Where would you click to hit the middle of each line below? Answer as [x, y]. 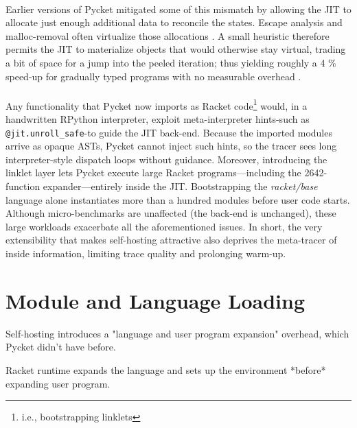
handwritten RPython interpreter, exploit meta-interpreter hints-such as [158, 119]
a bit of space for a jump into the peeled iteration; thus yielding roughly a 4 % [171, 62]
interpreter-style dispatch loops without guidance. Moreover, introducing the [166, 159]
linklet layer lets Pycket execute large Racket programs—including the [153, 173]
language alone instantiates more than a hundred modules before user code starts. [178, 199]
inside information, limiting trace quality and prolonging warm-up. [146, 253]
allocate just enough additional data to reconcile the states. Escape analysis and [174, 22]
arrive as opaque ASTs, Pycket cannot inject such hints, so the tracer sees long [171, 146]
